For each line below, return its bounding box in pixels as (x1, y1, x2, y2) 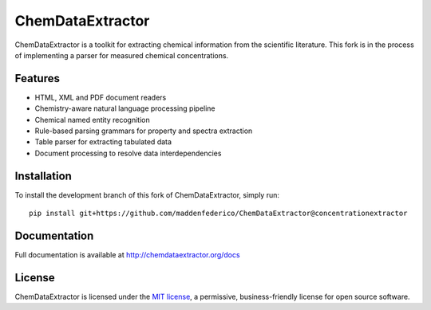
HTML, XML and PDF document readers (34, 92, 167, 102)
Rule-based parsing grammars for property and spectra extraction (34, 126, 253, 135)
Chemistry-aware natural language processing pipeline (34, 104, 215, 113)
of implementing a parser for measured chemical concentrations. (14, 50, 229, 60)
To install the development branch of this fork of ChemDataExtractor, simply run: (14, 190, 279, 199)
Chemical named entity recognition (34, 115, 151, 124)
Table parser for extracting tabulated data (34, 137, 172, 147)
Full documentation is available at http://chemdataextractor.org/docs (14, 250, 240, 259)
